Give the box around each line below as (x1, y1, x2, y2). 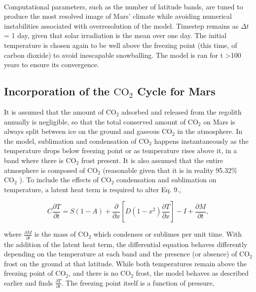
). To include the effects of (19, 174, 99, 185)
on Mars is (203, 116, 235, 126)
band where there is (4, 155, 64, 165)
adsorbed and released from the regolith (121, 106, 242, 117)
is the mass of (34, 229, 76, 239)
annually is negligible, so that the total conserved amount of (4, 116, 186, 126)
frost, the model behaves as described (136, 268, 249, 278)
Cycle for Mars (137, 83, 216, 99)
